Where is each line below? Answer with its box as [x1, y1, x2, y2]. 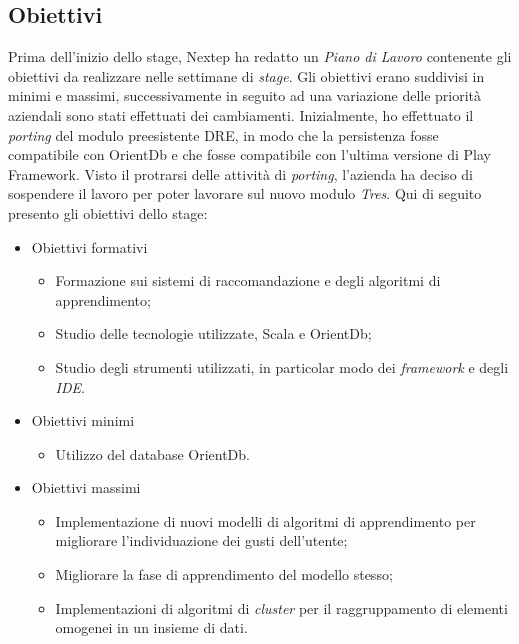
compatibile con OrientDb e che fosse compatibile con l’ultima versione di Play [8, 144, 491, 165]
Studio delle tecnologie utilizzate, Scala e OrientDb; [55, 323, 372, 344]
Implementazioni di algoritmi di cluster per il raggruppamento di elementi [55, 597, 508, 618]
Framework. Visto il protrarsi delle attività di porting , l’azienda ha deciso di [8, 163, 473, 184]
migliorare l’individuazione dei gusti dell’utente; [55, 530, 348, 551]
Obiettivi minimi [31, 410, 135, 431]
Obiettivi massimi [31, 477, 141, 498]
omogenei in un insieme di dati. [55, 617, 248, 638]
